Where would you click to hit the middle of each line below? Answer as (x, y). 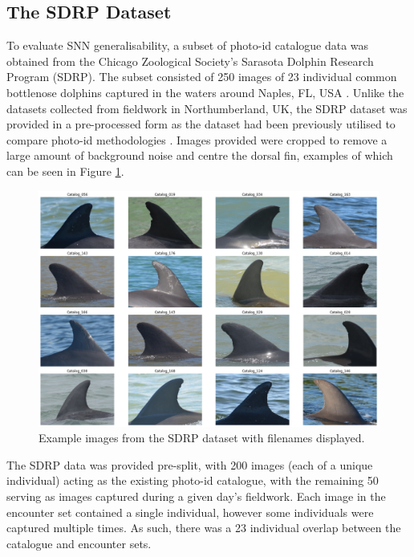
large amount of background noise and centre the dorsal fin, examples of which (200, 155)
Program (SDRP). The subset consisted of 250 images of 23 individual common (202, 77)
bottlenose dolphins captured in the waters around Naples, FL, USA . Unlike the (205, 92)
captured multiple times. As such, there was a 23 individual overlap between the (204, 528)
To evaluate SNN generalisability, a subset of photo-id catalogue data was (188, 45)
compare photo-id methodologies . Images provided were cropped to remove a (197, 139)
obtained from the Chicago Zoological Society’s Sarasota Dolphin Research (190, 61)
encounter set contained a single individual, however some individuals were (190, 512)
